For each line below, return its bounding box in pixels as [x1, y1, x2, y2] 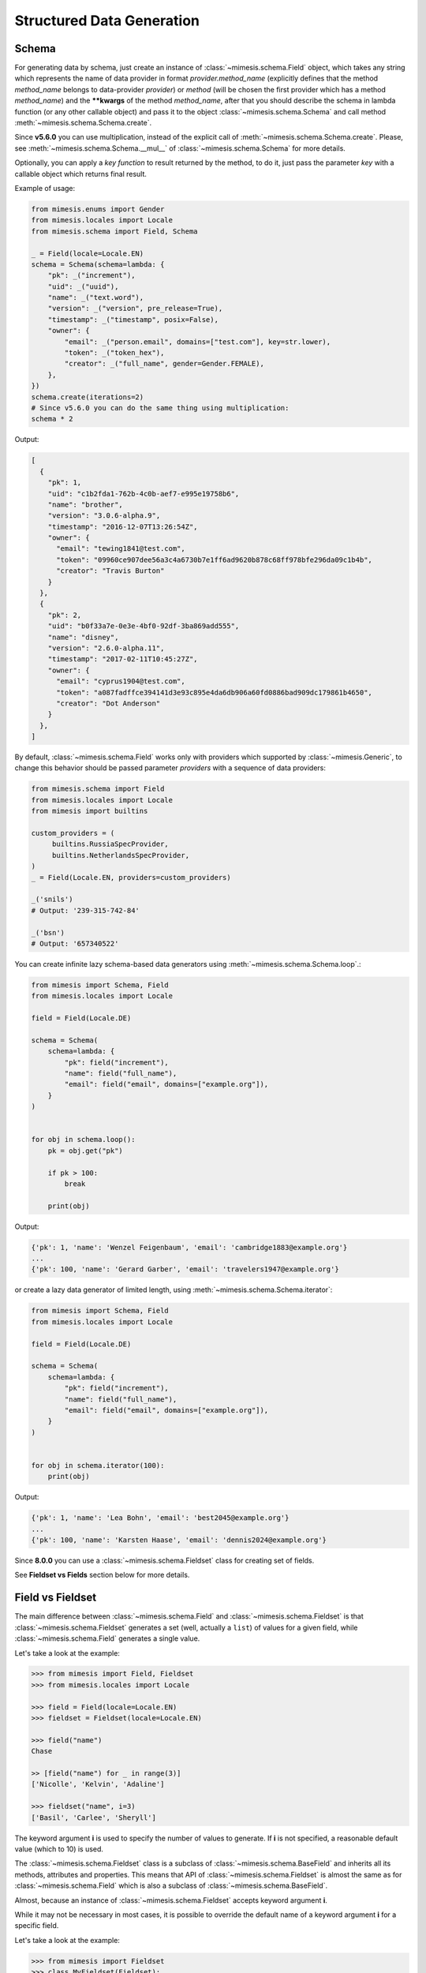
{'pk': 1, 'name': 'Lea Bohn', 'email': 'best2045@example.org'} [31, 1514, 290, 1522]
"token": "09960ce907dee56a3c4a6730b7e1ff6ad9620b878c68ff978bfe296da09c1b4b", [56, 555, 372, 564]
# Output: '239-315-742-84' [31, 906, 140, 915]
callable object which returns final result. [14, 169, 148, 178]
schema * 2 [31, 414, 73, 424]
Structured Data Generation [14, 12, 200, 29]
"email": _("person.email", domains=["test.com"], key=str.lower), [64, 337, 331, 346]
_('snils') [31, 895, 73, 904]
